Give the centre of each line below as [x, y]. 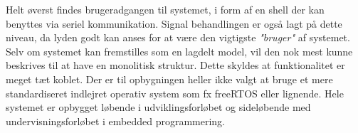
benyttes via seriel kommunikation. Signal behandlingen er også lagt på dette [174, 23]
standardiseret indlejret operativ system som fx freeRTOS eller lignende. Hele [175, 93]
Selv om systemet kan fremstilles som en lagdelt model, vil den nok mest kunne [179, 51]
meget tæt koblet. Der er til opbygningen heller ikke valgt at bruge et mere [169, 79]
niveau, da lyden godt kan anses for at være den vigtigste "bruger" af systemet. [178, 37]
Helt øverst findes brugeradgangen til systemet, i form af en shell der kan [165, 9]
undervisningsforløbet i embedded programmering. [116, 121]
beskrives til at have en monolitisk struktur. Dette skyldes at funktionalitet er [175, 65]
